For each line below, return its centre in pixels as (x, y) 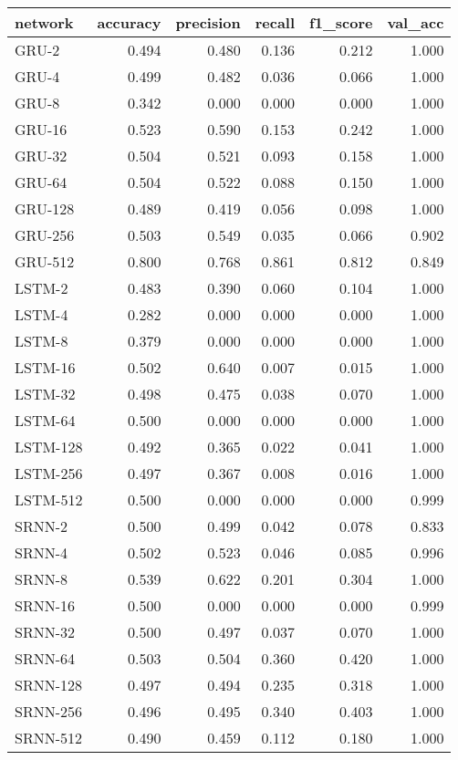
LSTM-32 (45, 394)
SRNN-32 (45, 632)
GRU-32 (41, 156)
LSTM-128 (49, 447)
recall (275, 22)
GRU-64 (41, 182)
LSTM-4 (42, 314)
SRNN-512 (49, 738)
